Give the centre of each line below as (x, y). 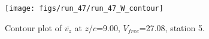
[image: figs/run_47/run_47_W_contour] (84, 8)
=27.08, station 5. (172, 27)
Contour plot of (33, 27)
